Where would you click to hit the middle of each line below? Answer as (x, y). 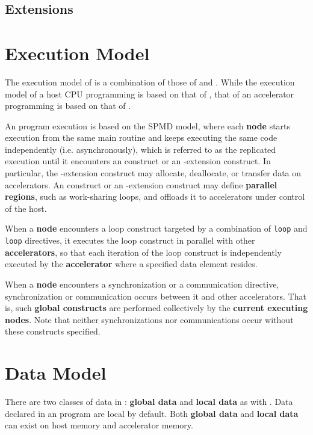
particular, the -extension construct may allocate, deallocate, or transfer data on (153, 173)
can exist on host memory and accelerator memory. (99, 425)
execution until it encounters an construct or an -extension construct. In (138, 161)
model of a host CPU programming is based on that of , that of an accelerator (150, 94)
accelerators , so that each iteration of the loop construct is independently (143, 252)
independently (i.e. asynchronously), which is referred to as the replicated (141, 149)
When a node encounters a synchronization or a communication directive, (142, 284)
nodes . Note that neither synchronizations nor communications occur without (149, 319)
